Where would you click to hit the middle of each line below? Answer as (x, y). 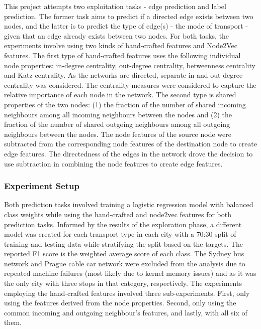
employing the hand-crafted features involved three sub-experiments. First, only (127, 293)
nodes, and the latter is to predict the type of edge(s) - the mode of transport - (126, 26)
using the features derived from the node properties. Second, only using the (120, 303)
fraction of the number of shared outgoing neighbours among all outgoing (117, 124)
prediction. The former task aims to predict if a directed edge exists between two (129, 16)
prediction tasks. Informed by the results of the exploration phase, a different (123, 224)
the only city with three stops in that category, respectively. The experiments (123, 283)
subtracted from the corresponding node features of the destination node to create (131, 144)
